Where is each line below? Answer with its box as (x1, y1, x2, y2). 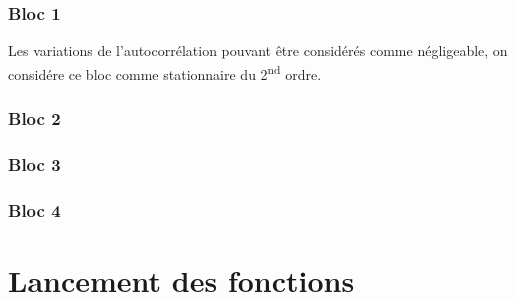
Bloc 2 (8, 105, 61, 130)
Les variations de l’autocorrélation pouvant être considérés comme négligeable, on (8, 40, 508, 61)
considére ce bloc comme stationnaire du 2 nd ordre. (8, 60, 322, 84)
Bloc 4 (8, 197, 61, 222)
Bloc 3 (8, 151, 61, 176)
